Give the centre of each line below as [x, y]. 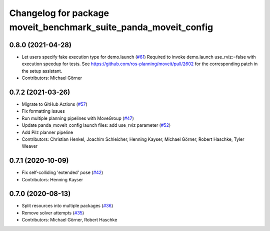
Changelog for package [59, 13]
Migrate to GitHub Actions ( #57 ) [54, 104]
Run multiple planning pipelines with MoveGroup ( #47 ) [78, 118]
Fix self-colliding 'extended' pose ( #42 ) [62, 172]
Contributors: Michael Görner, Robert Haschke [69, 220]
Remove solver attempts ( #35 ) [53, 212]
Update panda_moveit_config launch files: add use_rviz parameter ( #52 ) [96, 125]
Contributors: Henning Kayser [52, 179]
